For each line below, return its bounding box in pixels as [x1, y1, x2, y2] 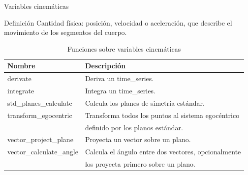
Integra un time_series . [85, 86, 155, 96]
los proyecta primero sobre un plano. [85, 159, 195, 169]
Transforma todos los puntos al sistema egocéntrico [85, 110, 240, 120]
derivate [7, 73, 31, 84]
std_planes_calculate [7, 97, 72, 108]
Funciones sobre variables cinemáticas [67, 43, 181, 54]
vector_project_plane [7, 134, 73, 145]
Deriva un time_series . [85, 73, 154, 84]
